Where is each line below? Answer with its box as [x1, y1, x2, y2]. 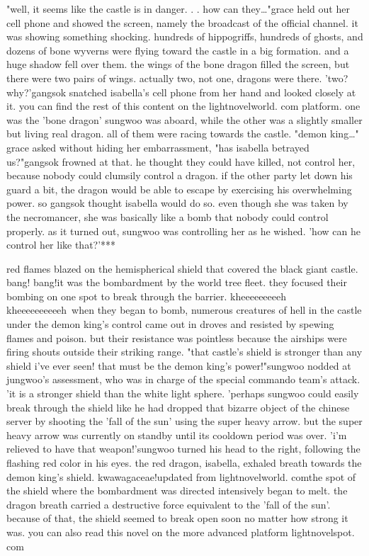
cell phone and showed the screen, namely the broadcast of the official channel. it [6, 15, 358, 30]
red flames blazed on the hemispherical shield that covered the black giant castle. [6, 261, 358, 276]
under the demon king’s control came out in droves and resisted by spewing [6, 317, 334, 331]
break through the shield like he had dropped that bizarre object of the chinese [6, 399, 350, 414]
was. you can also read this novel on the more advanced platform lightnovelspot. [6, 524, 355, 539]
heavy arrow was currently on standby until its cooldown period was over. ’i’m [6, 427, 347, 442]
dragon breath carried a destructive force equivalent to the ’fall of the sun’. [6, 497, 331, 511]
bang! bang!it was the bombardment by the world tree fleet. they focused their [6, 275, 347, 290]
